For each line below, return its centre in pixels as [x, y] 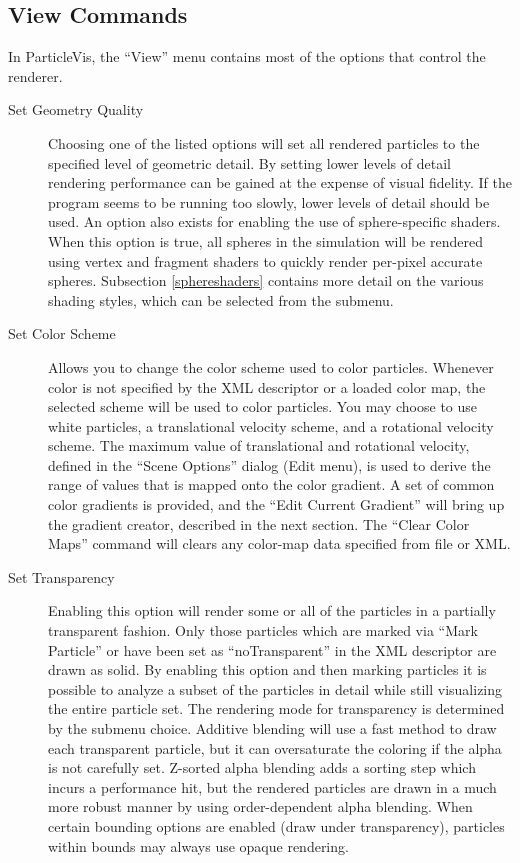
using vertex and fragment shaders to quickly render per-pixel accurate [265, 260]
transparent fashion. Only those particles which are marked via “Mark [263, 630]
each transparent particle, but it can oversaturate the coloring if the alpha [275, 747]
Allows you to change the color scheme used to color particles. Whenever [271, 366]
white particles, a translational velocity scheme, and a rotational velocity [271, 425]
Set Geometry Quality [76, 109]
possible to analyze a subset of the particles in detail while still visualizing [275, 688]
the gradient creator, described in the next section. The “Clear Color [259, 523]
